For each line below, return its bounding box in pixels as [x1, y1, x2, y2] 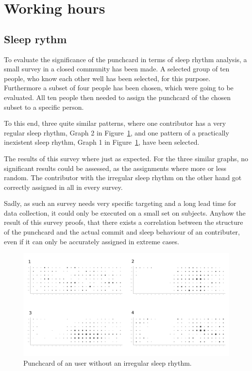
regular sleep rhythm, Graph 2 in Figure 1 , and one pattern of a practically [4, 127, 229, 137]
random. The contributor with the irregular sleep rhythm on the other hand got [4, 172, 242, 183]
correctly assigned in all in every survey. [4, 182, 123, 192]
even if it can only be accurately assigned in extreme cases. [4, 236, 179, 246]
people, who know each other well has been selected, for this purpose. [4, 73, 211, 83]
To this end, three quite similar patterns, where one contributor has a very [4, 118, 226, 128]
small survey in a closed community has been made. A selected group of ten [4, 64, 230, 74]
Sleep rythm [4, 31, 67, 46]
